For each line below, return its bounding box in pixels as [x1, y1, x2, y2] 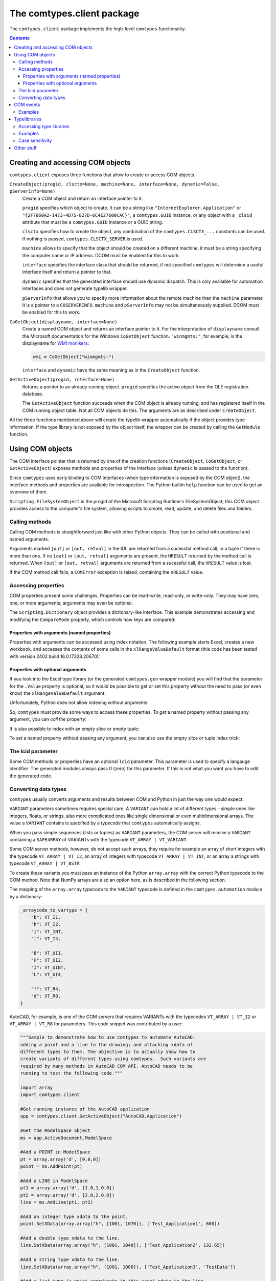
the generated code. [9, 773, 53, 779]
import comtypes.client [20, 1092, 80, 1098]
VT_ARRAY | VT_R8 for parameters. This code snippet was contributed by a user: [9, 1021, 183, 1027]
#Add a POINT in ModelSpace [20, 1149, 90, 1155]
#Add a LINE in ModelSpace [20, 1177, 88, 1184]
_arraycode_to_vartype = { [20, 907, 88, 913]
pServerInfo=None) [9, 189, 56, 194]
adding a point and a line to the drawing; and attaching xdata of [20, 1042, 193, 1047]
